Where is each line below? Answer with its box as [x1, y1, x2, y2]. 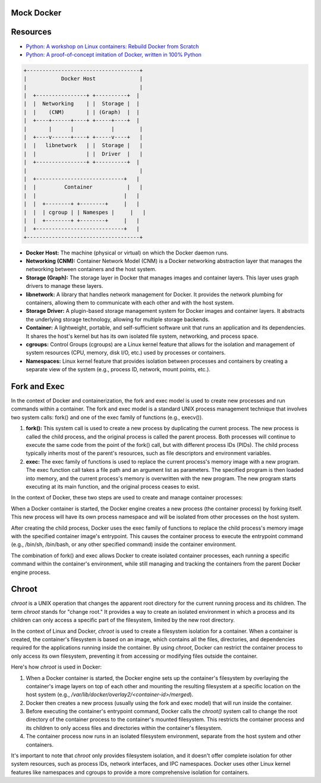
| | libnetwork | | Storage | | [23, 142, 143, 149]
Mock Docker [11, 8, 62, 18]
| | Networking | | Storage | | [23, 100, 140, 107]
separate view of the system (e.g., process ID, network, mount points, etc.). [26, 366, 211, 373]
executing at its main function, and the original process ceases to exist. [26, 483, 200, 490]
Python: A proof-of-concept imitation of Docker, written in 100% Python [26, 51, 202, 58]
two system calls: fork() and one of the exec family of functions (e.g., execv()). [11, 414, 203, 421]
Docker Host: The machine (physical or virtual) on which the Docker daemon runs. [26, 249, 229, 256]
